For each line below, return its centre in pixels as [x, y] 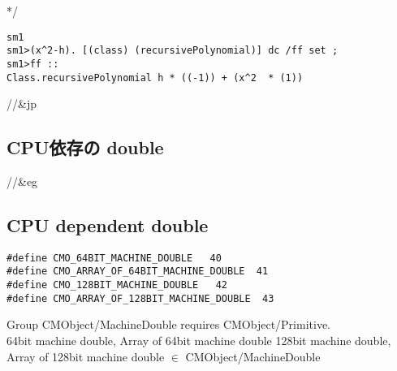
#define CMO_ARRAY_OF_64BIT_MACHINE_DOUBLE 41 [138, 272]
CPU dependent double [108, 225]
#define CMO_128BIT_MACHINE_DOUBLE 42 [117, 285]
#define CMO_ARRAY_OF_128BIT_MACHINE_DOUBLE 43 [140, 298]
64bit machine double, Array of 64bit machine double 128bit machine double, [199, 341]
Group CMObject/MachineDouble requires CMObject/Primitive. [168, 324]
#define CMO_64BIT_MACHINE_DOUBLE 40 [114, 258]
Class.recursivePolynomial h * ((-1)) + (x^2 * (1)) [155, 78]
